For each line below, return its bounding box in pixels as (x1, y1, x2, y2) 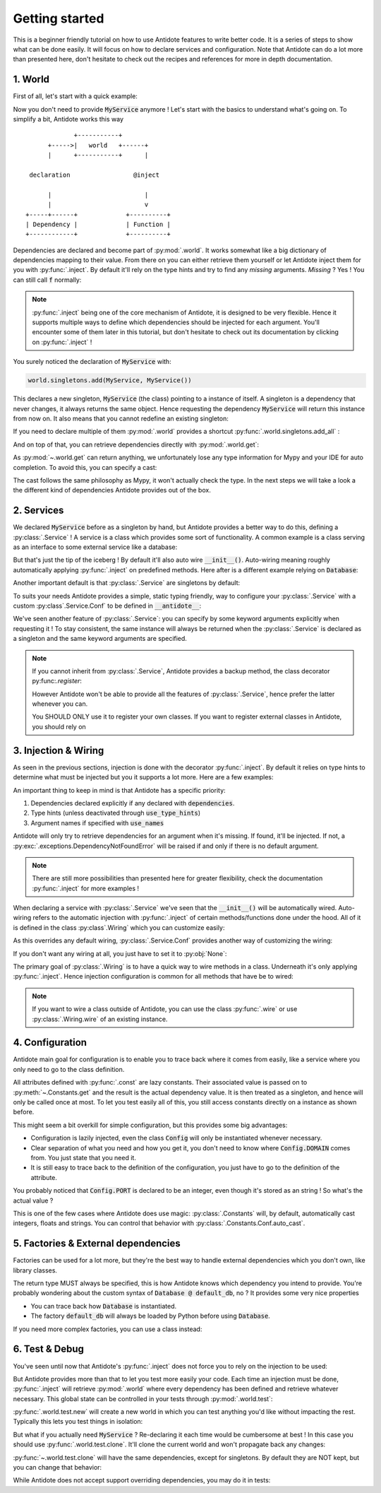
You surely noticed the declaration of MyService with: (13, 358, 172, 366)
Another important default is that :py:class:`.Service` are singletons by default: (13, 579, 241, 587)
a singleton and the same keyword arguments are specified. (13, 635, 187, 643)
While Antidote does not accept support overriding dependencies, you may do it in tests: (13, 1476, 271, 1485)
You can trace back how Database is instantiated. (30, 1302, 177, 1310)
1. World (13, 73, 49, 85)
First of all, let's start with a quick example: (13, 92, 138, 100)
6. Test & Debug (13, 1343, 85, 1355)
